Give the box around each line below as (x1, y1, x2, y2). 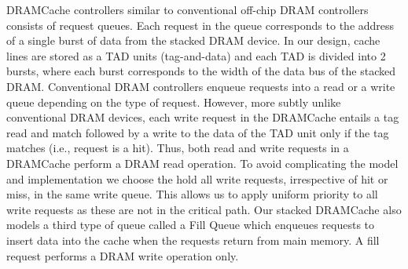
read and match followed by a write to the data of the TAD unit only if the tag (6, 124, 389, 140)
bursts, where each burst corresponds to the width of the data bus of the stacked (6, 63, 395, 79)
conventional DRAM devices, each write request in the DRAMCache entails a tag (6, 109, 399, 125)
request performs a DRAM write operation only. (6, 247, 239, 264)
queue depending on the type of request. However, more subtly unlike (6, 93, 341, 110)
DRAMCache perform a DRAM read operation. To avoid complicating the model (6, 154, 399, 171)
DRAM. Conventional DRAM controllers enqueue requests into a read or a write (6, 78, 395, 94)
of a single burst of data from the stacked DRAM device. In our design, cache (6, 32, 380, 49)
